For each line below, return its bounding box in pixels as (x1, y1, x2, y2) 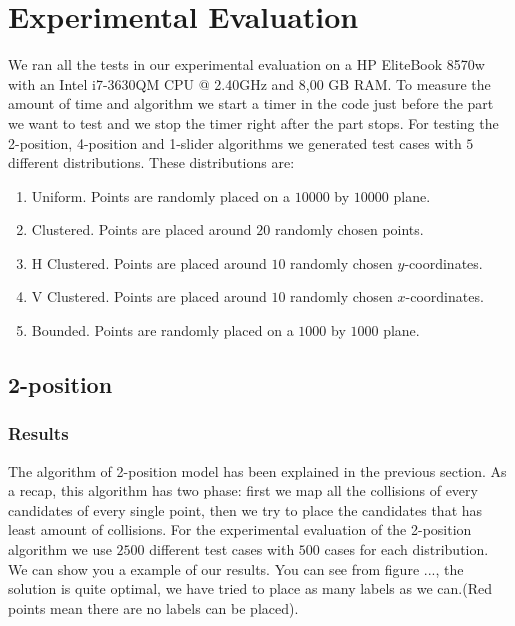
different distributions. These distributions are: (8, 152, 295, 173)
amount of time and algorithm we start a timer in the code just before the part (8, 93, 494, 114)
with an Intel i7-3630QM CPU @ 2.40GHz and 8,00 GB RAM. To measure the (8, 73, 491, 94)
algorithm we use (8, 539, 112, 560)
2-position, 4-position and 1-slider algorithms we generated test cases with (8, 132, 462, 153)
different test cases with (149, 539, 295, 560)
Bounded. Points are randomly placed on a (31, 320, 294, 341)
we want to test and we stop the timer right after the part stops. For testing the (8, 112, 499, 133)
